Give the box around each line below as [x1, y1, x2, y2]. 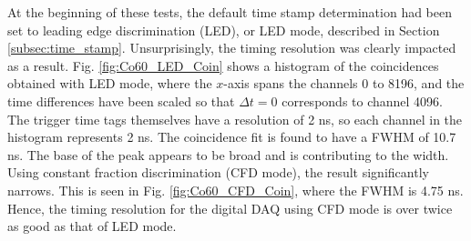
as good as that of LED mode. [7, 216, 177, 236]
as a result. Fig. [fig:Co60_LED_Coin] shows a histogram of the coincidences [7, 55, 439, 75]
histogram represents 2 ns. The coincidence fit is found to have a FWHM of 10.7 [7, 127, 456, 146]
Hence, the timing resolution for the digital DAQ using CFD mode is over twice [7, 198, 453, 217]
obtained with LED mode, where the [7, 74, 212, 93]
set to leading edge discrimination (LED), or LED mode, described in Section [7, 20, 440, 39]
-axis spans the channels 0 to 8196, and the [223, 74, 465, 93]
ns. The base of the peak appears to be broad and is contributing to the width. [7, 145, 449, 164]
